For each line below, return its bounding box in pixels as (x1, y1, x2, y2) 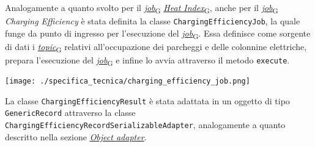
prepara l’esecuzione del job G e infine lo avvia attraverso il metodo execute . (5, 54, 290, 68)
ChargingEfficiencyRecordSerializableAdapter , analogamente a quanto (5, 118, 286, 131)
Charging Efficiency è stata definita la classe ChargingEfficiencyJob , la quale (5, 15, 300, 27)
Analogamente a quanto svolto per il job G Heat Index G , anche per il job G (5, 1, 278, 15)
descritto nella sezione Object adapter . (5, 130, 147, 143)
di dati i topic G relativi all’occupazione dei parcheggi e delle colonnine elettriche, (5, 40, 307, 54)
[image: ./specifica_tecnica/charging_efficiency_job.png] (5, 77, 250, 86)
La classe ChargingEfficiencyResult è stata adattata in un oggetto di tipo (5, 94, 290, 107)
